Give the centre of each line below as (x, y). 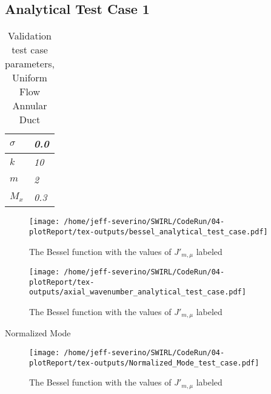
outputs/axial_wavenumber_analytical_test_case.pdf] (138, 292)
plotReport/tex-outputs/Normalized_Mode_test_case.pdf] (144, 363)
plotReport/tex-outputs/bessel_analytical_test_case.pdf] (149, 232)
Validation (29, 36)
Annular (30, 106)
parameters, (30, 64)
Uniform (30, 78)
